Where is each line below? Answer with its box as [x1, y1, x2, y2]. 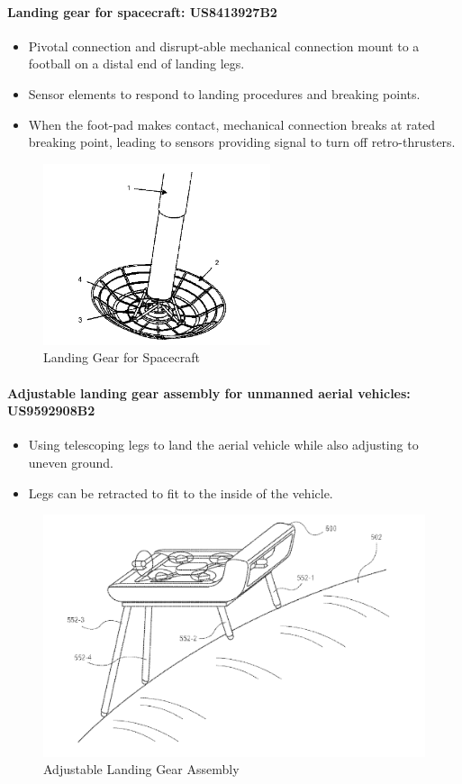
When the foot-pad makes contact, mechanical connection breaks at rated [28, 114, 436, 133]
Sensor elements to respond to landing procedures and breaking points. [28, 84, 421, 103]
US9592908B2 [7, 401, 95, 420]
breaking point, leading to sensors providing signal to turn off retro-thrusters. [28, 132, 456, 151]
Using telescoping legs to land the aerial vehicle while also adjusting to [28, 435, 419, 454]
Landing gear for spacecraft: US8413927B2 [7, 2, 277, 21]
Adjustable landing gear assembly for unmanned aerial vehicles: [7, 383, 411, 402]
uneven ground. [28, 452, 113, 471]
